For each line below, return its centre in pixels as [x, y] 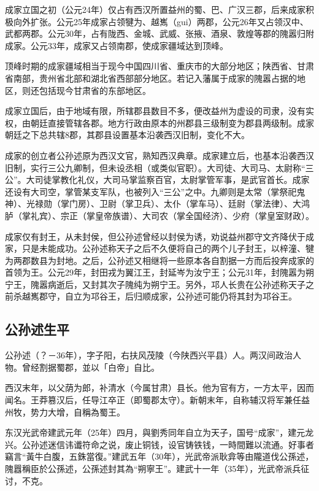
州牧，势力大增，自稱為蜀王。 [65, 412]
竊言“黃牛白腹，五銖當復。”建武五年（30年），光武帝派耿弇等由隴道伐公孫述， [159, 456]
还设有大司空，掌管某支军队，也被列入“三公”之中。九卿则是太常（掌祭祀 [151, 191]
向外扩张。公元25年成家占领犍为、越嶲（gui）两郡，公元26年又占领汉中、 [161, 21]
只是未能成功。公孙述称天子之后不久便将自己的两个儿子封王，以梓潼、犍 [168, 248]
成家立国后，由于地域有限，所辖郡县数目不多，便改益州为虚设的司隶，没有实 [159, 111]
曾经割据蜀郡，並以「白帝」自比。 [90, 367]
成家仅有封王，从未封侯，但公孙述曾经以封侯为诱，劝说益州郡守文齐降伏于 [155, 236]
